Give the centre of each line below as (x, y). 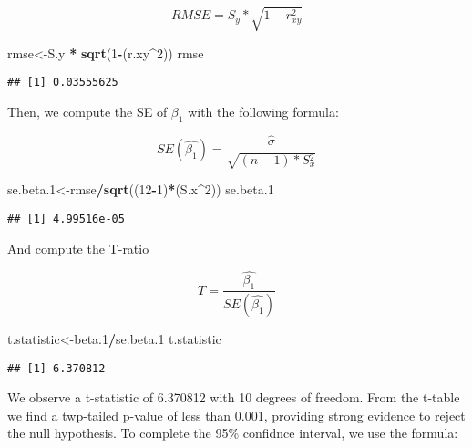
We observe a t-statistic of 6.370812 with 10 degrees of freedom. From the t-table (234, 397)
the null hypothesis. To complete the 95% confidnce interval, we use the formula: (233, 433)
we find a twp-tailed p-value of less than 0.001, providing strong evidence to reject (236, 415)
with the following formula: (263, 111)
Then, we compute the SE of (87, 111)
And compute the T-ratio (78, 248)
